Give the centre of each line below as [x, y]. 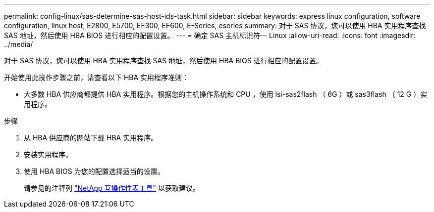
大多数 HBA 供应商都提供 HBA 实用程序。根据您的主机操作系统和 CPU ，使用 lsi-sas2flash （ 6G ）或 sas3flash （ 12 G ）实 [226, 94]
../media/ [19, 44]
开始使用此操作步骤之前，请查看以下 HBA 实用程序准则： [97, 77]
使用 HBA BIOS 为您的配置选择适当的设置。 [94, 171]
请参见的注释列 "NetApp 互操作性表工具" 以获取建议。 [112, 188]
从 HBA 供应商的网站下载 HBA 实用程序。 [91, 138]
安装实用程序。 [48, 154]
